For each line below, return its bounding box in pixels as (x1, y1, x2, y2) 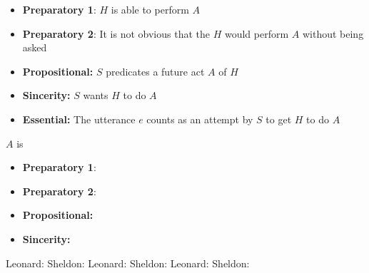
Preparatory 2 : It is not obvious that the (22, 26, 211, 41)
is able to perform (111, 2, 189, 16)
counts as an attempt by (146, 111, 253, 126)
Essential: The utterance (22, 111, 136, 126)
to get (266, 111, 292, 126)
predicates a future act (106, 63, 205, 78)
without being (302, 26, 364, 41)
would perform (224, 26, 289, 41)
